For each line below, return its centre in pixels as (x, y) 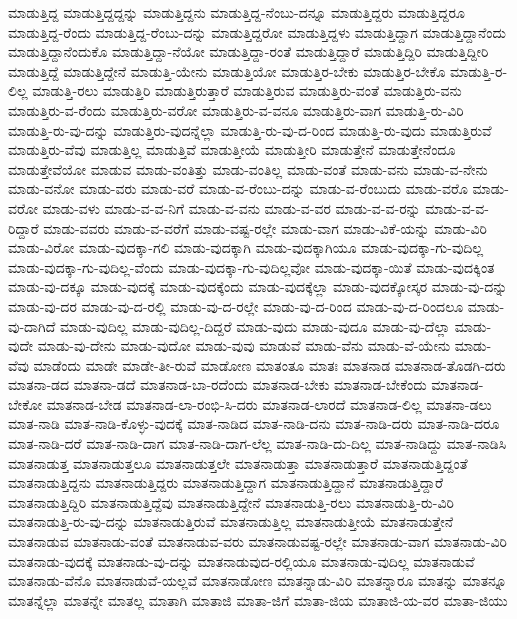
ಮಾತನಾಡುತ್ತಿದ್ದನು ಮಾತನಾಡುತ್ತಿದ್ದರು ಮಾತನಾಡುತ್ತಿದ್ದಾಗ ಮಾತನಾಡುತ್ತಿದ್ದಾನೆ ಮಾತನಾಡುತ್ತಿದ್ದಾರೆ (225, 482)
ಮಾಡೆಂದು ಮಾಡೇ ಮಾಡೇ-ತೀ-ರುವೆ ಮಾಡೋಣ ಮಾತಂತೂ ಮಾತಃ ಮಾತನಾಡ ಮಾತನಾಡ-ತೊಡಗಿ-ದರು (269, 364)
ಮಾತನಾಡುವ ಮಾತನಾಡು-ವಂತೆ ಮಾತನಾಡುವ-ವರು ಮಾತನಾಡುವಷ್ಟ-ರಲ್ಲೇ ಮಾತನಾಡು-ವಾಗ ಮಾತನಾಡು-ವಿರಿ (257, 541)
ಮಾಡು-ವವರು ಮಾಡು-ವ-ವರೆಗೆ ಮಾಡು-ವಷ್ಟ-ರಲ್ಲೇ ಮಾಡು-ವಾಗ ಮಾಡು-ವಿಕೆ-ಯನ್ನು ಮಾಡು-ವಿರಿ (265, 227)
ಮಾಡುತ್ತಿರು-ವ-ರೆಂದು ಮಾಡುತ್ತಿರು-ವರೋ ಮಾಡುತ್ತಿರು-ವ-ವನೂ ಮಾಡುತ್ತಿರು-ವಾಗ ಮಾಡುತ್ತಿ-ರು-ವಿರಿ (236, 109)
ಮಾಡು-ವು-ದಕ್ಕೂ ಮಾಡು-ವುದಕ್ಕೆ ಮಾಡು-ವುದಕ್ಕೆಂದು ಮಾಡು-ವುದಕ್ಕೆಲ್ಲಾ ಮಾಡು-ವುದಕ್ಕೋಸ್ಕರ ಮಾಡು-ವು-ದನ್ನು (258, 286)
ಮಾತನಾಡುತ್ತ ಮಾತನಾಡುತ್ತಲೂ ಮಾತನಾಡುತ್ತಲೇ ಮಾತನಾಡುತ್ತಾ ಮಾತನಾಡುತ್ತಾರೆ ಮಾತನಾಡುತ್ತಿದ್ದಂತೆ (238, 462)
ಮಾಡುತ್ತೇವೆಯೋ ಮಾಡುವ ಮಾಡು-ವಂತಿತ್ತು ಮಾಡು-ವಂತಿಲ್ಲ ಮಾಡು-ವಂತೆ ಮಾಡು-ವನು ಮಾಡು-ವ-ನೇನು (248, 168)
